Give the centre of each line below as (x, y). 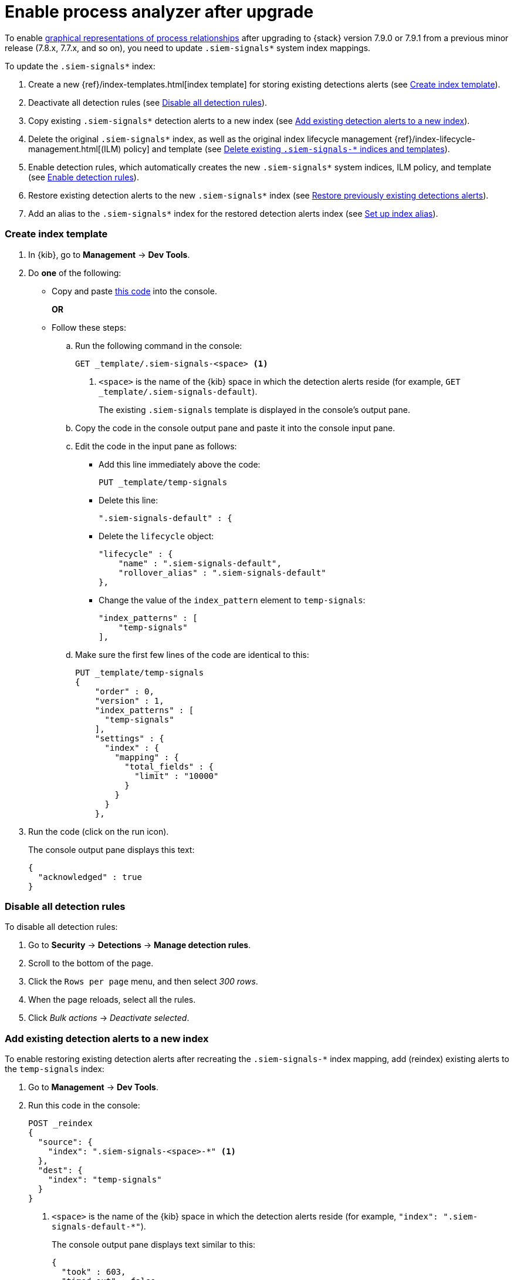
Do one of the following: (75, 273)
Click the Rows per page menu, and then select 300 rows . (143, 982)
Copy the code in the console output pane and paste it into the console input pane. (235, 428)
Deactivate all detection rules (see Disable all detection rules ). (148, 102)
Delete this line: (128, 500)
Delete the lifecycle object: (156, 536)
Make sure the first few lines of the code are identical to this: (192, 654)
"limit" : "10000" (177, 776)
